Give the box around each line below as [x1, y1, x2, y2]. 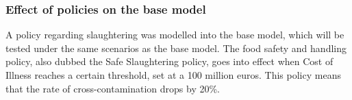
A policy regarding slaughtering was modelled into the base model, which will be [5, 27, 344, 42]
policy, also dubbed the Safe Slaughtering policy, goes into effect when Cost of [5, 54, 334, 68]
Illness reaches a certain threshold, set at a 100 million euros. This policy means [5, 68, 341, 82]
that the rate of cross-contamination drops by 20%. [5, 81, 221, 95]
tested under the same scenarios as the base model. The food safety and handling [5, 40, 347, 55]
